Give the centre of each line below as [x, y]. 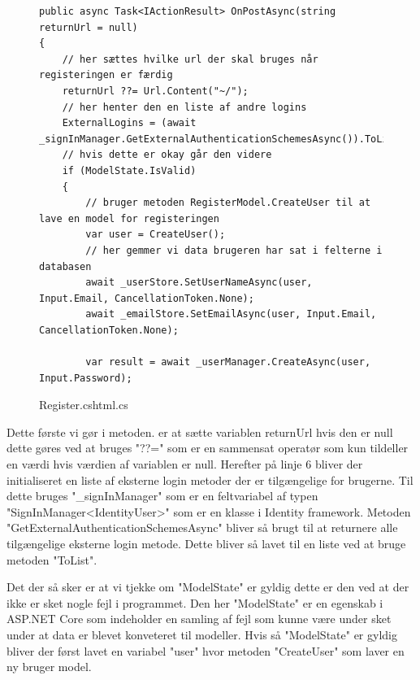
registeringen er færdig [106, 75]
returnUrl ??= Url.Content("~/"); [155, 91]
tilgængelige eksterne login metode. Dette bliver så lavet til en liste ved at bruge [206, 543]
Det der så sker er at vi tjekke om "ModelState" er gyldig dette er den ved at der [208, 587]
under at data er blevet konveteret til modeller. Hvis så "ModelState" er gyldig [202, 634]
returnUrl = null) [89, 27]
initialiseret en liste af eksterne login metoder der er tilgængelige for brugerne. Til [210, 479]
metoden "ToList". [52, 559]
